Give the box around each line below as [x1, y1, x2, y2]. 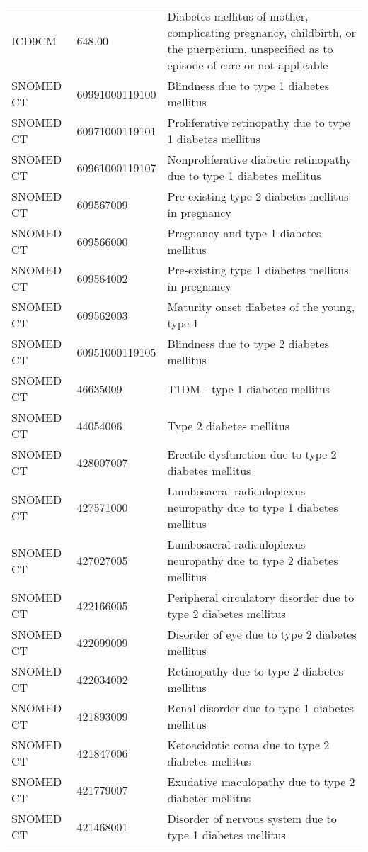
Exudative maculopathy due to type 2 [167, 773, 355, 790]
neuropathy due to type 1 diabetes [167, 499, 338, 515]
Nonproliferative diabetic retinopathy [167, 151, 352, 167]
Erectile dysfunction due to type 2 [167, 446, 337, 462]
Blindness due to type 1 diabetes [167, 77, 329, 94]
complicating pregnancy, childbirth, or [167, 24, 356, 40]
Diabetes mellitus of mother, [167, 8, 309, 24]
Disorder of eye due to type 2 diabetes [167, 626, 357, 642]
